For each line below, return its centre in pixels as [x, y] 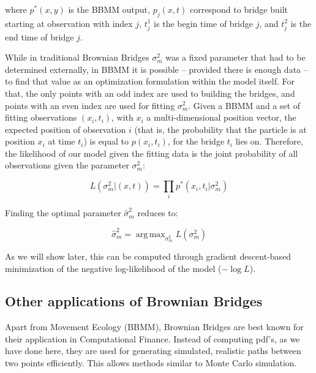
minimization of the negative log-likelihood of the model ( [113, 268]
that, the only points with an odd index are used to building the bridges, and [150, 93]
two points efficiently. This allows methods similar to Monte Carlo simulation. [151, 363]
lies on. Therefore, [269, 141]
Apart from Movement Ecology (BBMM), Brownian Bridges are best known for [154, 327]
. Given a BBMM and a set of [244, 105]
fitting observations [41, 117]
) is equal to [106, 141]
